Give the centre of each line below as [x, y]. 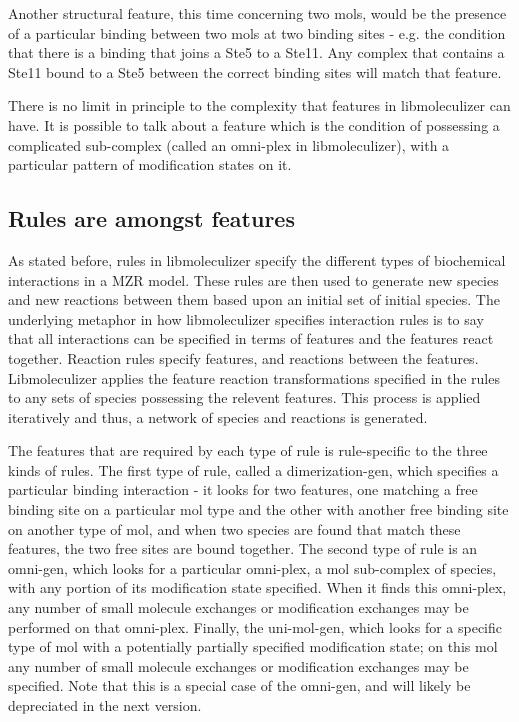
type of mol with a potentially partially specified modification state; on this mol [253, 646]
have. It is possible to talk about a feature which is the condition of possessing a [254, 124]
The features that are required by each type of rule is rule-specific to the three [248, 450]
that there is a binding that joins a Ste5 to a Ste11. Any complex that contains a [256, 52]
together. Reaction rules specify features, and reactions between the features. [243, 357]
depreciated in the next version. [105, 705]
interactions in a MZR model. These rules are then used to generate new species [253, 279]
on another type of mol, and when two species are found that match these [234, 528]
